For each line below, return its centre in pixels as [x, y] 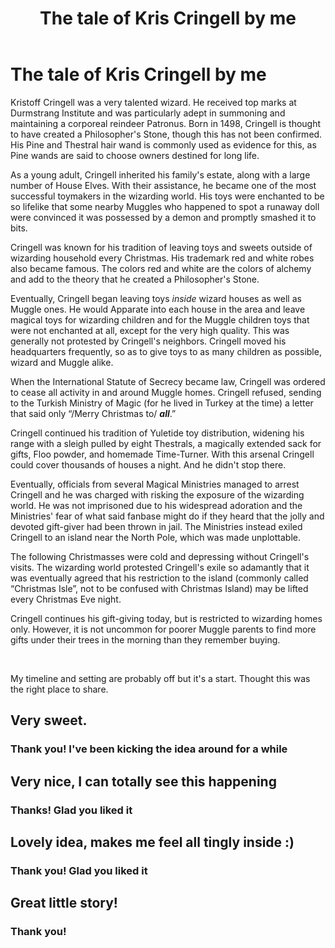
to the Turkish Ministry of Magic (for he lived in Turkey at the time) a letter [162, 403]
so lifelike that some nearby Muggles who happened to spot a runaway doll [165, 206]
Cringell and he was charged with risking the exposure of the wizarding [157, 494]
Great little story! [64, 903]
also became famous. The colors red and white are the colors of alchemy [161, 268]
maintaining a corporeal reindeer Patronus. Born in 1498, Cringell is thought [166, 123]
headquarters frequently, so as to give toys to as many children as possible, [166, 351]
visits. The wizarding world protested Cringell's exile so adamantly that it [160, 567]
